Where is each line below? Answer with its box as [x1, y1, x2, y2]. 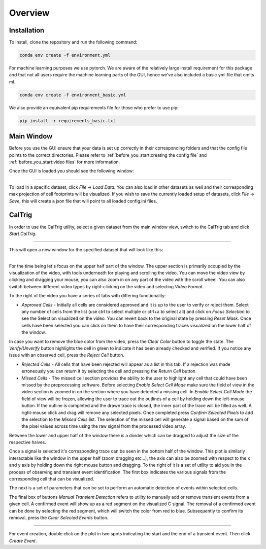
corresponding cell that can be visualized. [9, 476, 95, 482]
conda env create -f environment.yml [19, 52, 111, 58]
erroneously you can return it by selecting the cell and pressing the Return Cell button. [21, 368, 197, 374]
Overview [9, 7, 50, 18]
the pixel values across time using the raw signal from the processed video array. [21, 423, 187, 429]
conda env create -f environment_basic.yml [19, 92, 127, 98]
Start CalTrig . [9, 231, 36, 237]
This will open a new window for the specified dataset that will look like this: [9, 247, 164, 253]
